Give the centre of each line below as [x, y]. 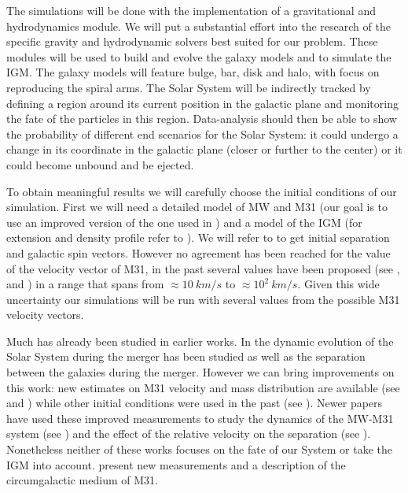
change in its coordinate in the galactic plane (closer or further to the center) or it [204, 149]
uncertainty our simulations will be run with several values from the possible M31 [203, 299]
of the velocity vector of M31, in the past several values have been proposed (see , [203, 268]
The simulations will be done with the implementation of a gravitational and [191, 10]
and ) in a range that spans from [85, 284]
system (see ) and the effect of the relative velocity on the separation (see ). [189, 434]
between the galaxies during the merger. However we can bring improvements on [200, 372]
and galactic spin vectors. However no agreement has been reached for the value [198, 252]
